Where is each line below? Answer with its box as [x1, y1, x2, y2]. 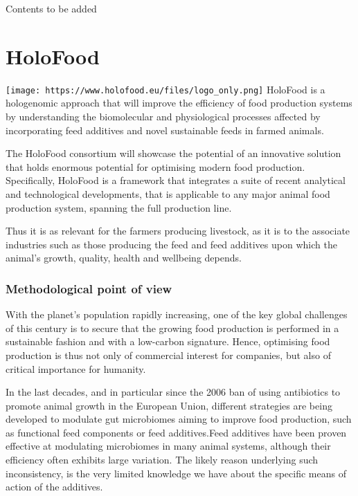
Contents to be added [6, 1, 97, 15]
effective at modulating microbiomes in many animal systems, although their [6, 439, 331, 453]
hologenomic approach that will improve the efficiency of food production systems [6, 95, 352, 110]
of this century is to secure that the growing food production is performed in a [6, 320, 339, 335]
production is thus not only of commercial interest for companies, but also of [6, 347, 331, 362]
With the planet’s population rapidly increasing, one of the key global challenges [6, 307, 348, 322]
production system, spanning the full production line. [6, 200, 232, 214]
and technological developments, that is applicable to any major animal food [6, 186, 330, 201]
